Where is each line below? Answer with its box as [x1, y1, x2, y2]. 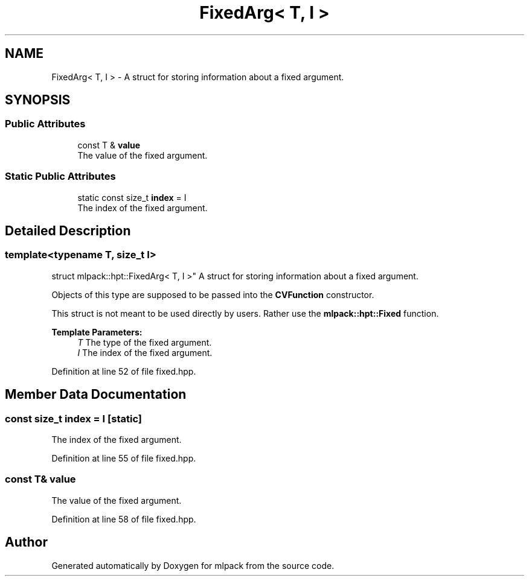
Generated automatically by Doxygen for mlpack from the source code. [51, 560, 335, 571]
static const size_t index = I [77, 192, 187, 203]
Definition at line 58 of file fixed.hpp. [51, 513, 196, 524]
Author [5, 535, 48, 550]
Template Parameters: [51, 326, 143, 337]
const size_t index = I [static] [5, 412, 142, 425]
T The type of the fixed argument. [77, 337, 212, 348]
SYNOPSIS [5, 92, 71, 108]
